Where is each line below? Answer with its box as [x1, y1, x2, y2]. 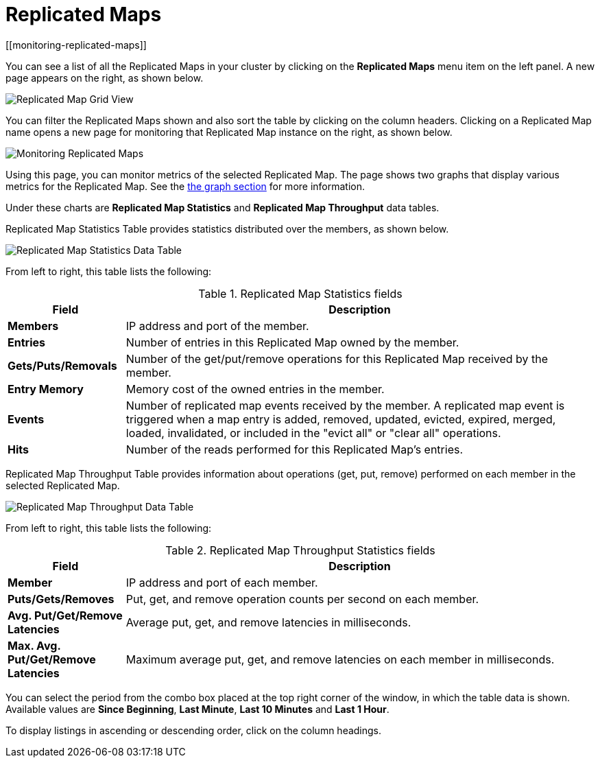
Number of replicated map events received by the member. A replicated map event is [125, 398, 565, 412]
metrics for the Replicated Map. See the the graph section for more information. [5, 180, 365, 192]
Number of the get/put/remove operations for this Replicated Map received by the [125, 351, 549, 366]
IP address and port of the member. [125, 318, 309, 333]
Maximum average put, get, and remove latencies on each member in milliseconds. [125, 652, 555, 666]
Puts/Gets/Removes [8, 591, 115, 606]
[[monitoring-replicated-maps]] [5, 38, 147, 51]
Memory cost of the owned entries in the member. [125, 381, 385, 396]
